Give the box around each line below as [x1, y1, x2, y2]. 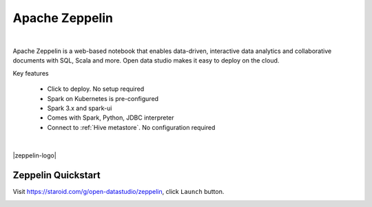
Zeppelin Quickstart [12, 169, 101, 182]
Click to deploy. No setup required [47, 85, 145, 93]
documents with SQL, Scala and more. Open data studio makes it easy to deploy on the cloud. [12, 56, 280, 65]
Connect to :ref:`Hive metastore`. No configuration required [47, 123, 216, 131]
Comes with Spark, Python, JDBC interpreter [47, 113, 175, 122]
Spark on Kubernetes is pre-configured [47, 94, 158, 102]
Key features [12, 69, 49, 77]
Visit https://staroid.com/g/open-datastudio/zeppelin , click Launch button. [12, 188, 225, 196]
